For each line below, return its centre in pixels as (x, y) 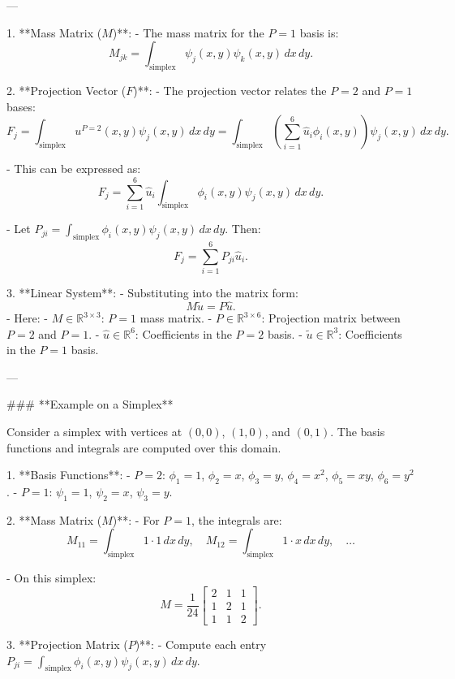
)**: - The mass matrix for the (188, 32)
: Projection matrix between (331, 318)
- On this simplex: (52, 578)
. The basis (358, 432)
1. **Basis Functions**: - (69, 475)
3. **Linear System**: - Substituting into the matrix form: (152, 293)
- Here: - (27, 318)
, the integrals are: (236, 519)
